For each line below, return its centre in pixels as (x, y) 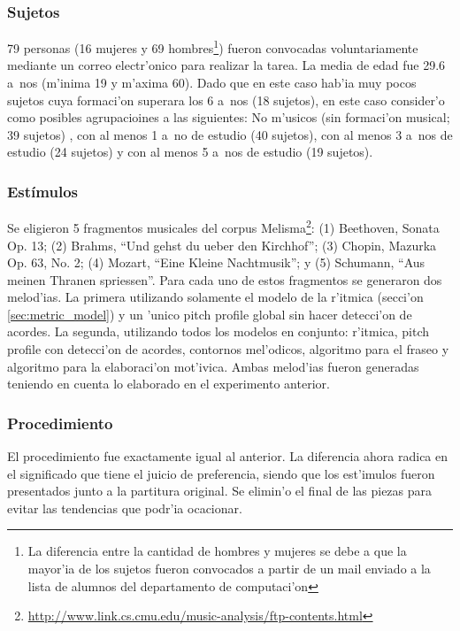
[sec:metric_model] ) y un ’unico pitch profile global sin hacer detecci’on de (210, 314)
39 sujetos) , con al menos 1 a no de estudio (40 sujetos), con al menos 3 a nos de (230, 134)
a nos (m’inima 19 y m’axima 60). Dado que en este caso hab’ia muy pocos (212, 83)
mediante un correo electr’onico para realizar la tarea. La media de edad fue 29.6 (226, 65)
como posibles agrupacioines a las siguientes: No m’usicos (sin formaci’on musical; (229, 117)
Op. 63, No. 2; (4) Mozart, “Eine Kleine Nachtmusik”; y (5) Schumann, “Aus (216, 262)
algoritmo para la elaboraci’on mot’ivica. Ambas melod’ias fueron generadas (213, 366)
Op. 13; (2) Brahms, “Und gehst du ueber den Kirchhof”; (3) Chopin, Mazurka (222, 245)
